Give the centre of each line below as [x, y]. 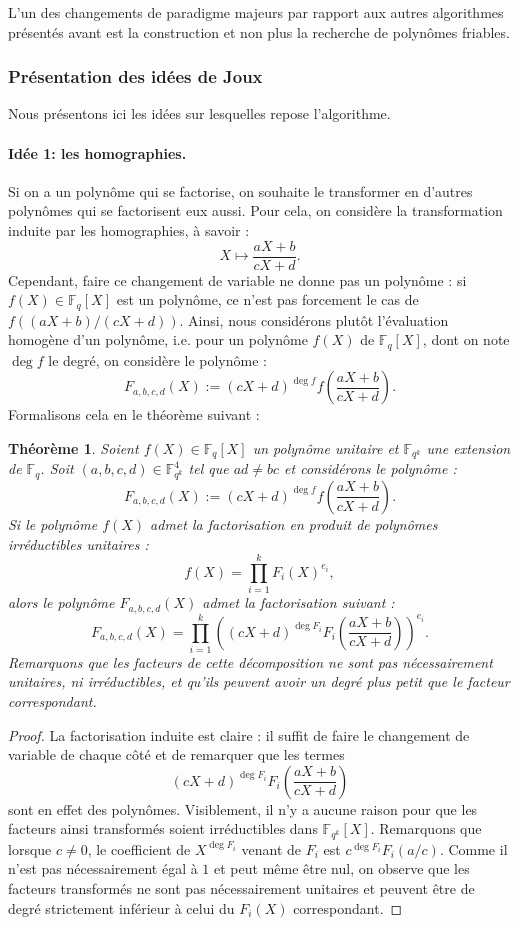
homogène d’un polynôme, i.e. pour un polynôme [158, 339]
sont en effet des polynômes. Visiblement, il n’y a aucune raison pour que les [243, 808]
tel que [208, 468]
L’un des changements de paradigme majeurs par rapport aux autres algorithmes [256, 12]
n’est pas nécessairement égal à [103, 868]
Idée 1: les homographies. [97, 152]
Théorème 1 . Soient [73, 447]
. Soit [57, 468]
